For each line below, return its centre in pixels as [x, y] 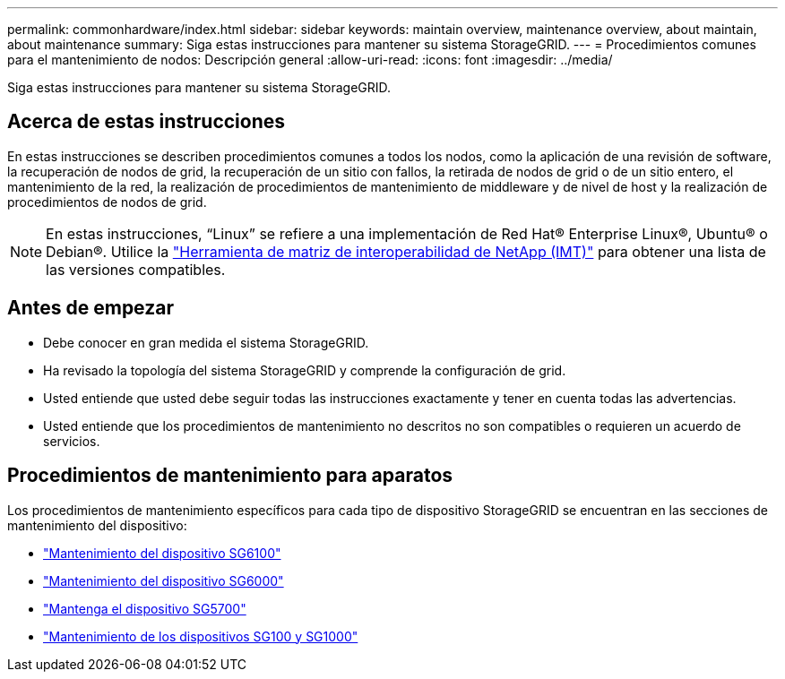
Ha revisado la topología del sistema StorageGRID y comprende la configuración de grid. [305, 370]
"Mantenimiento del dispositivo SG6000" [164, 580]
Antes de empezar [91, 308]
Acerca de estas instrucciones [147, 122]
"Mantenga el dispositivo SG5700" [145, 608]
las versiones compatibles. [136, 269]
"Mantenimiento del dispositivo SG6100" [162, 553]
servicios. [72, 441]
